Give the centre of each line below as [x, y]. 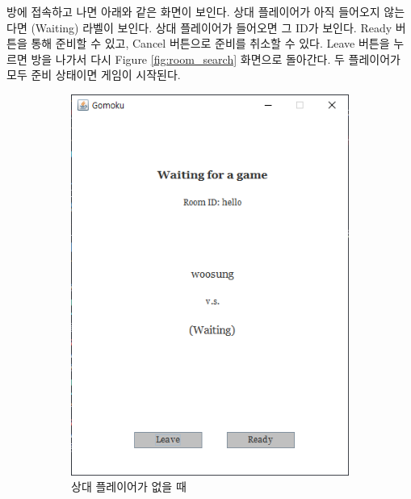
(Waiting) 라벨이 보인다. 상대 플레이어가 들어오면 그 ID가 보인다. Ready [212, 27]
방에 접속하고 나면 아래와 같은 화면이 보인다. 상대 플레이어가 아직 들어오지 [193, 11]
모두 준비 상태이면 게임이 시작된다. [94, 75]
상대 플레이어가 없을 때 [129, 486]
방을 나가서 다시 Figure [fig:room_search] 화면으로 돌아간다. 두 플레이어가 [216, 59]
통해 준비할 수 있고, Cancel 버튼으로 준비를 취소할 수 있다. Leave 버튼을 [210, 43]
